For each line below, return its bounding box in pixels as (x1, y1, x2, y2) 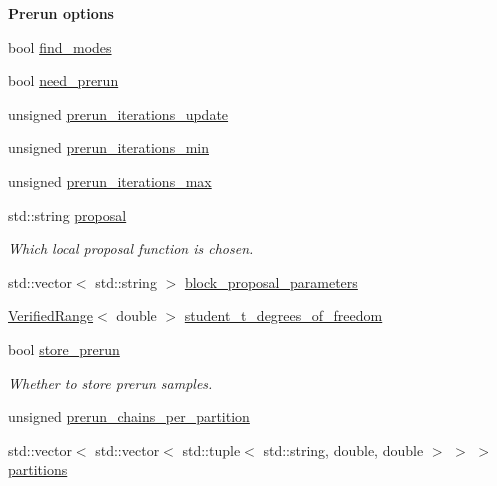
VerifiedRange (8, 305, 94, 326)
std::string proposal (8, 204, 127, 225)
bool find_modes (8, 36, 112, 57)
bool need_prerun (8, 70, 119, 91)
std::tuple (182, 439, 241, 460)
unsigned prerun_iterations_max (8, 170, 212, 191)
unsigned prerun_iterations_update (8, 103, 229, 124)
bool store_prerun (8, 338, 120, 359)
